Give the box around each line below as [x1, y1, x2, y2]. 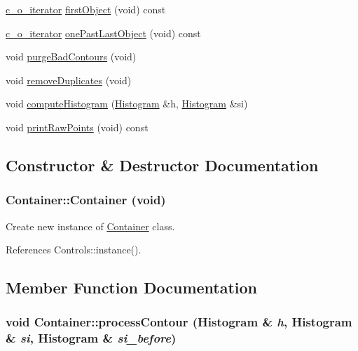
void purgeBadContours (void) [6, 49, 137, 64]
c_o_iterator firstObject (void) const [6, 2, 166, 16]
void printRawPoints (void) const [6, 119, 149, 134]
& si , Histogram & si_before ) [6, 329, 177, 347]
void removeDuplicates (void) [6, 72, 132, 87]
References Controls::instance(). [6, 242, 142, 257]
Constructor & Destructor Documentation [6, 154, 319, 175]
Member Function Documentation [6, 277, 258, 298]
